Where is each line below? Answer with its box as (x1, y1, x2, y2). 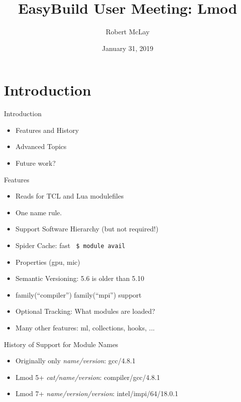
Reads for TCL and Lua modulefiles (15, 191, 124, 201)
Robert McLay (106, 26, 150, 37)
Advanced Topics (15, 141, 67, 151)
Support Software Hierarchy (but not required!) (15, 224, 159, 234)
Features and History (15, 125, 79, 135)
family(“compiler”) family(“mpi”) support (15, 289, 142, 300)
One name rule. (15, 207, 62, 217)
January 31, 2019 (102, 43, 154, 53)
